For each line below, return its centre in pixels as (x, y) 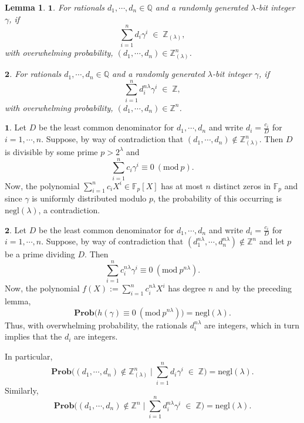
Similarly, (22, 390)
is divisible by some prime (51, 151)
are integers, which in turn (252, 325)
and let (272, 241)
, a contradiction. (69, 210)
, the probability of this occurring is (217, 198)
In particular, (29, 356)
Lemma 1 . (25, 7)
